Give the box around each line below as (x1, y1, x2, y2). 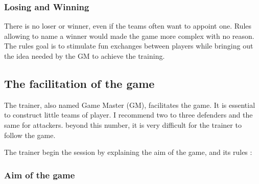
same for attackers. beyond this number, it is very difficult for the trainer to (4, 119, 242, 130)
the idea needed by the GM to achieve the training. (4, 51, 165, 61)
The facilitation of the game (4, 75, 155, 91)
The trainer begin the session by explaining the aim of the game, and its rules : (4, 147, 252, 157)
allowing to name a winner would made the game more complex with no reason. (4, 30, 254, 41)
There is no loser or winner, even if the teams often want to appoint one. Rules (4, 20, 252, 31)
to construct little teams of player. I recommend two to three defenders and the (4, 109, 253, 120)
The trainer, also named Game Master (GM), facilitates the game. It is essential (4, 99, 255, 110)
